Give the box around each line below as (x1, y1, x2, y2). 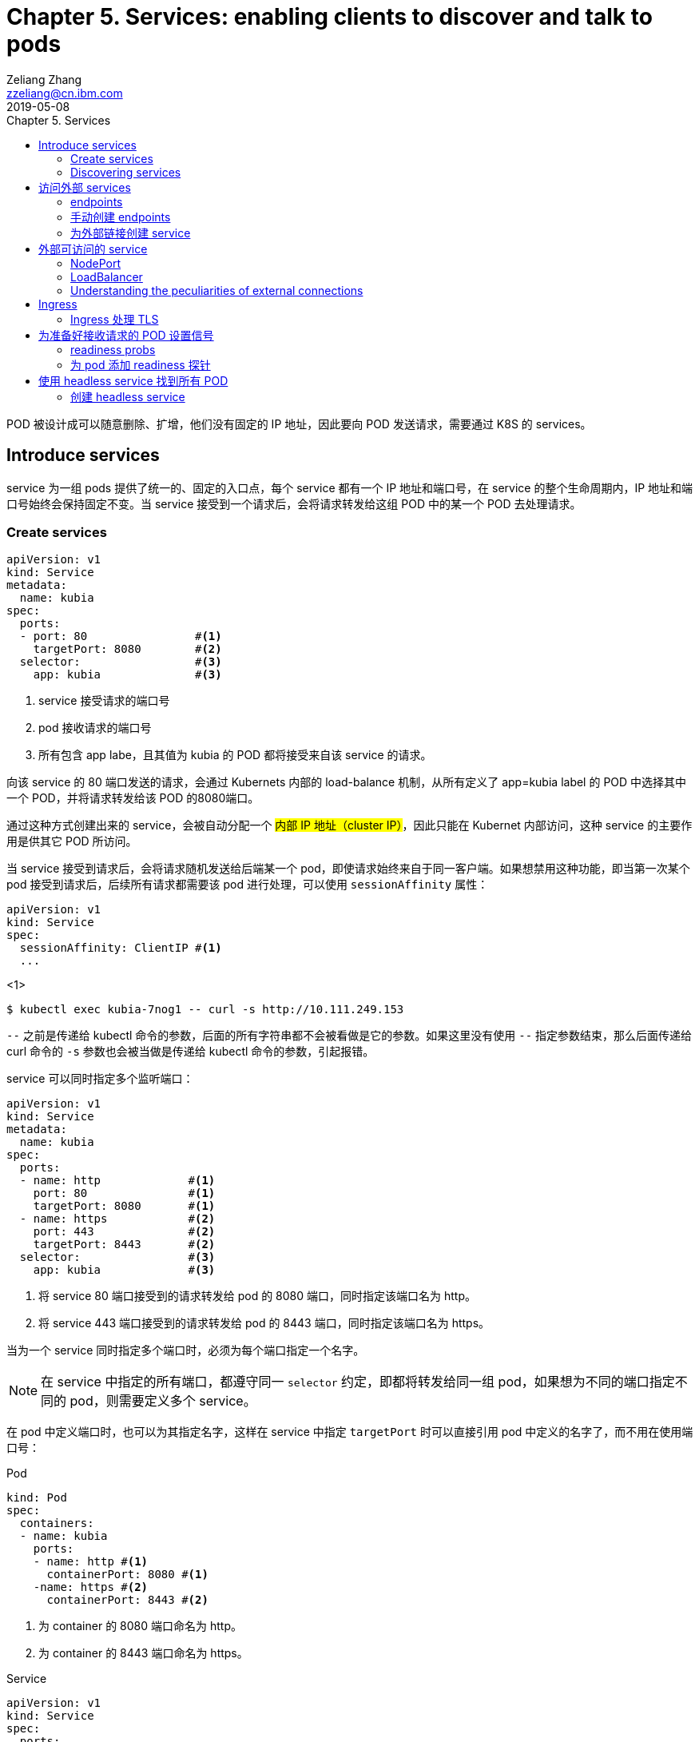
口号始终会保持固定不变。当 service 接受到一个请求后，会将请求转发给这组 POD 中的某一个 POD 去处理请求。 (6, 496, 582, 511)
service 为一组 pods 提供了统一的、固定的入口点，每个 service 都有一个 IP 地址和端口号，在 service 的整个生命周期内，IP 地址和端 (6, 480, 693, 495)
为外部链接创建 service (70, 225, 191, 240)
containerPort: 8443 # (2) (46, 1593, 209, 1607)
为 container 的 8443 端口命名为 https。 (38, 1646, 248, 1660)
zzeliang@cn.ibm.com (6, 86, 123, 100)
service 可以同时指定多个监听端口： (6, 1072, 194, 1086)
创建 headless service (70, 389, 185, 404)
